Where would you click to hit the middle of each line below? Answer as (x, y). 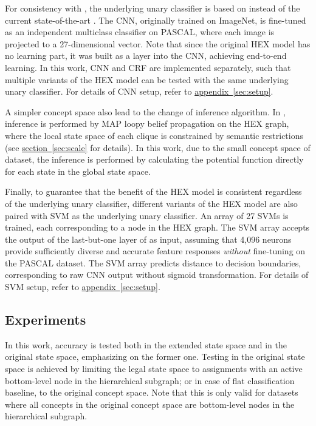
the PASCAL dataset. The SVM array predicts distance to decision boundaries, (153, 262)
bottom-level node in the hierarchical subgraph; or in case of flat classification (150, 380)
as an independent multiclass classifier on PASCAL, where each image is (140, 32)
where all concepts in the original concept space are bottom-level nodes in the (150, 404)
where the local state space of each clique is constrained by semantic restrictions (154, 135)
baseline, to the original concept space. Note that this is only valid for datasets (152, 392)
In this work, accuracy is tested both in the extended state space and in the (146, 344)
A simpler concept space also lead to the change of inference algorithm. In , (145, 111)
